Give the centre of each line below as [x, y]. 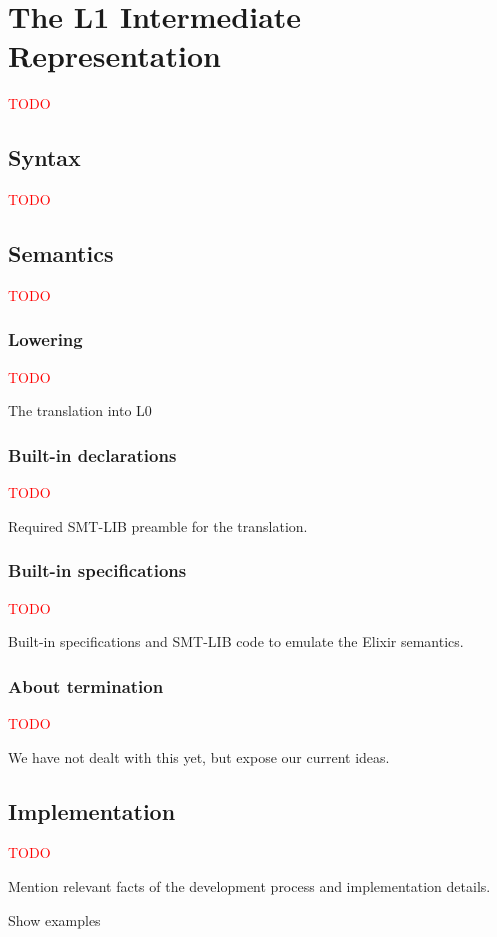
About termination [86, 685]
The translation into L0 [80, 410]
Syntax [44, 157]
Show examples [54, 919]
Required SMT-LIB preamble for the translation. [158, 525]
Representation [114, 55]
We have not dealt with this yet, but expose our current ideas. [199, 756]
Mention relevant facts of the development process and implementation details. [249, 885]
